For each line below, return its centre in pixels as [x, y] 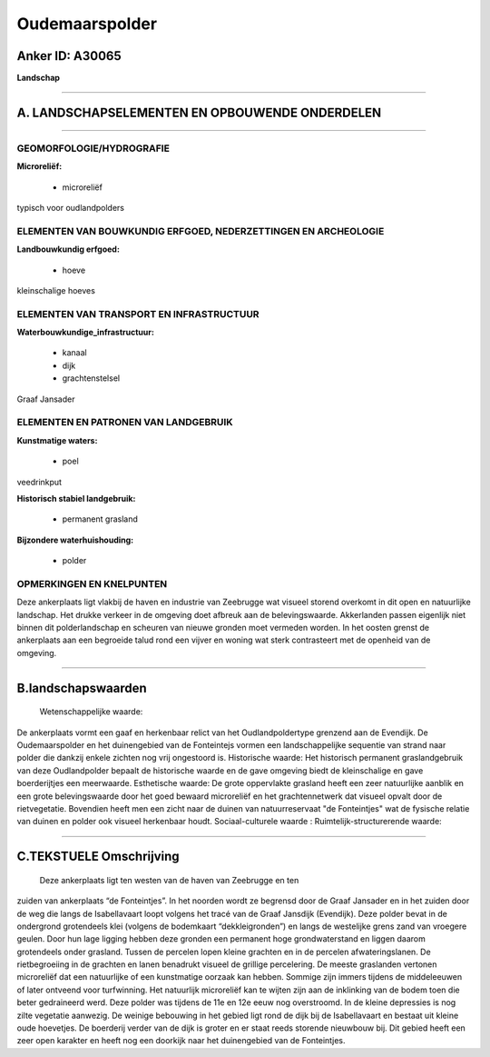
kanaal [74, 353]
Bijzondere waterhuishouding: [75, 540]
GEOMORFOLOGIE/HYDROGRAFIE [93, 148]
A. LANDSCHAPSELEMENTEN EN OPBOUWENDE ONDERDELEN [199, 112]
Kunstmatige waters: [57, 440]
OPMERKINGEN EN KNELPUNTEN [92, 583]
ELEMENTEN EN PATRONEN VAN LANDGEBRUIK [125, 423]
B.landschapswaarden [82, 688]
